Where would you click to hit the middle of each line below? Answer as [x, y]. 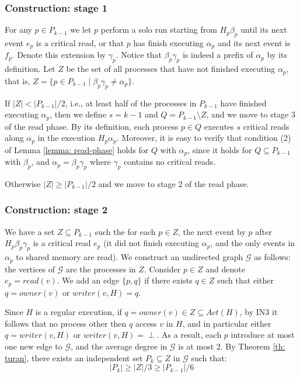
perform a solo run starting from [159, 30]
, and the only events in [253, 243]
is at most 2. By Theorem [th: [232, 346]
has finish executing [168, 43]
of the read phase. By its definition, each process [92, 126]
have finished [243, 103]
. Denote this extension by [59, 55]
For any [18, 30]
